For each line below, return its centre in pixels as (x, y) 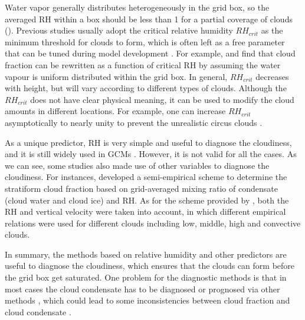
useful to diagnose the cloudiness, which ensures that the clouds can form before (150, 266)
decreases (272, 76)
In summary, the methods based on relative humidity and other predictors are (146, 254)
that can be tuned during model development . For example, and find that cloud (150, 53)
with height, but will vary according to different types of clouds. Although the (146, 88)
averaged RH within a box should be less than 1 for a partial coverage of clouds (149, 19)
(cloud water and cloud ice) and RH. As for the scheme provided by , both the (147, 200)
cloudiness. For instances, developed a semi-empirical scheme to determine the (146, 177)
